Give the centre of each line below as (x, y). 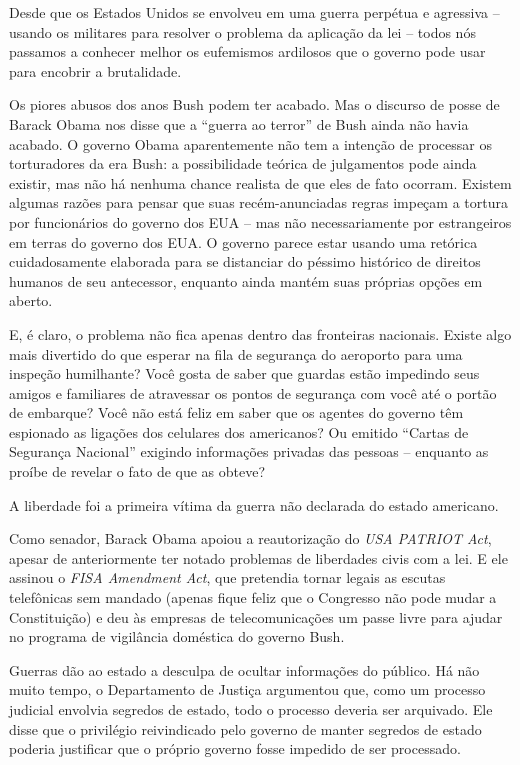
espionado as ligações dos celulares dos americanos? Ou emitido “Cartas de (239, 431)
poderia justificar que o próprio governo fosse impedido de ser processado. (235, 748)
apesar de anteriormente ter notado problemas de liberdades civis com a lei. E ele (258, 557)
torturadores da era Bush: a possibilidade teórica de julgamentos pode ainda (243, 163)
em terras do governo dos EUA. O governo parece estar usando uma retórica (243, 241)
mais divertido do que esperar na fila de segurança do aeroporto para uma (236, 353)
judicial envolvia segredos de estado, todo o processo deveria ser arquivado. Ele (251, 709)
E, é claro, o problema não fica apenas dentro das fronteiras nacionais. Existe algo (260, 333)
